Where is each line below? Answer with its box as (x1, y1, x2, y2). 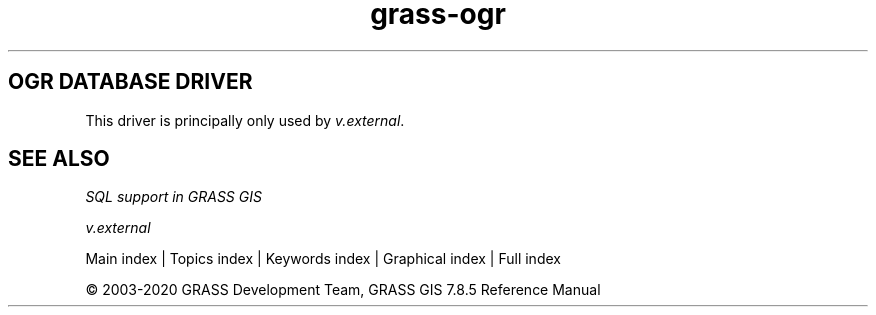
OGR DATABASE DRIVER (8, 69, 253, 95)
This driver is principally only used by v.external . (85, 111, 405, 129)
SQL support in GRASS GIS (85, 188, 262, 206)
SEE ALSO (8, 146, 110, 172)
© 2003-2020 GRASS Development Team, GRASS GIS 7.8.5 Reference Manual (85, 281, 601, 299)
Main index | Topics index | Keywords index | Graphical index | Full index (85, 250, 561, 268)
